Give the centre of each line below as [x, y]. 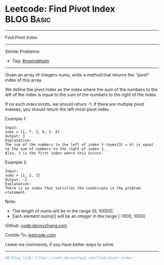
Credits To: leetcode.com [31, 235]
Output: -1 [16, 180]
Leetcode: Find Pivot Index [60, 9]
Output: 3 [15, 136]
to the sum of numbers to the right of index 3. [55, 149]
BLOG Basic [28, 19]
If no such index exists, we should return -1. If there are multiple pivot [75, 104]
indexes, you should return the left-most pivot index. [58, 109]
